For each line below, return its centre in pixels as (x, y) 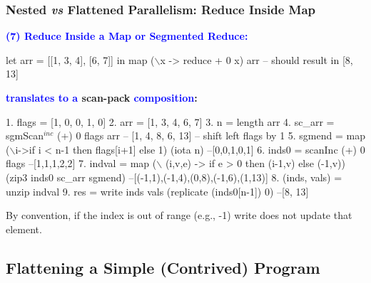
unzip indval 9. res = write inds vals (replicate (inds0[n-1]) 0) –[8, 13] (157, 191)
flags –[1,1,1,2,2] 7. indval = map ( (81, 163)
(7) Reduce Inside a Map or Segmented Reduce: (127, 36)
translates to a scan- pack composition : (102, 97)
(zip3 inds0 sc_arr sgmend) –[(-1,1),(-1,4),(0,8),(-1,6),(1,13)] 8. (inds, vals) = (174, 177)
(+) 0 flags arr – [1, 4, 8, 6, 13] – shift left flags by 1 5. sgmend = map (211, 135)
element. (24, 229)
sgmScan (25, 135)
